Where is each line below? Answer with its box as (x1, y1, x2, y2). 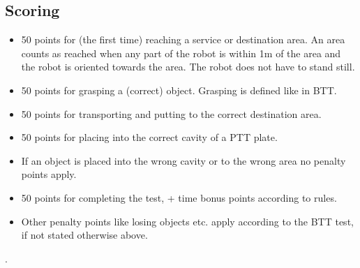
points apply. (21, 167, 77, 181)
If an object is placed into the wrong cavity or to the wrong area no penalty (21, 153, 346, 167)
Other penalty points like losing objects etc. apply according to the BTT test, (21, 214, 354, 228)
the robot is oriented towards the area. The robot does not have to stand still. (21, 59, 355, 74)
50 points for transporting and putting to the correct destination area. (21, 106, 322, 121)
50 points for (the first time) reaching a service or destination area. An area (21, 32, 345, 47)
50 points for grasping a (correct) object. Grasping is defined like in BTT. (21, 82, 337, 97)
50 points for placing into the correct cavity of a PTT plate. (21, 130, 278, 144)
